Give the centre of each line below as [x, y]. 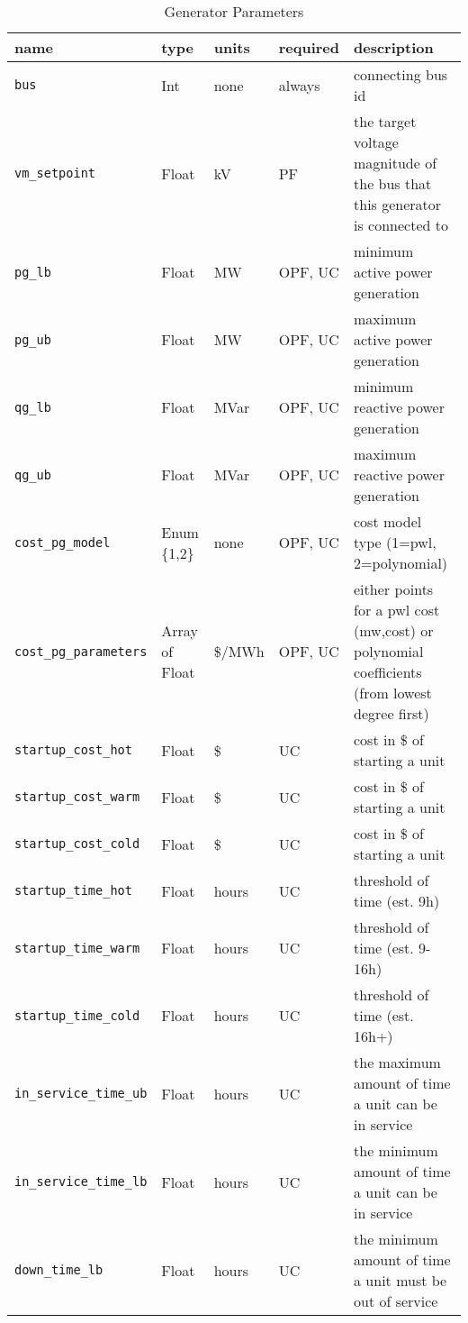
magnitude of [396, 163]
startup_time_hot [73, 890]
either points [394, 589]
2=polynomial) [401, 563]
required [309, 47]
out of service [396, 1301]
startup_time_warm [77, 948]
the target [385, 121]
